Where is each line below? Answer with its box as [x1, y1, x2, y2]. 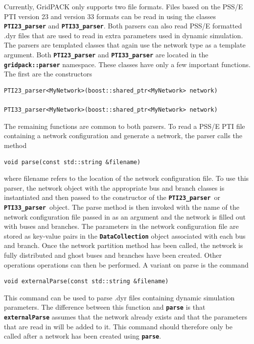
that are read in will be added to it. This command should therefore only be [4, 321, 232, 331]
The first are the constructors [4, 69, 92, 79]
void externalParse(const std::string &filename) [4, 278, 169, 285]
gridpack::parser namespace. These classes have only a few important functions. [4, 59, 251, 69]
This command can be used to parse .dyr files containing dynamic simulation [4, 292, 235, 302]
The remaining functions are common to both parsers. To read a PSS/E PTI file [4, 121, 245, 131]
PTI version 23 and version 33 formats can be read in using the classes [4, 11, 216, 21]
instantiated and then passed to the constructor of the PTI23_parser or [4, 192, 220, 202]
